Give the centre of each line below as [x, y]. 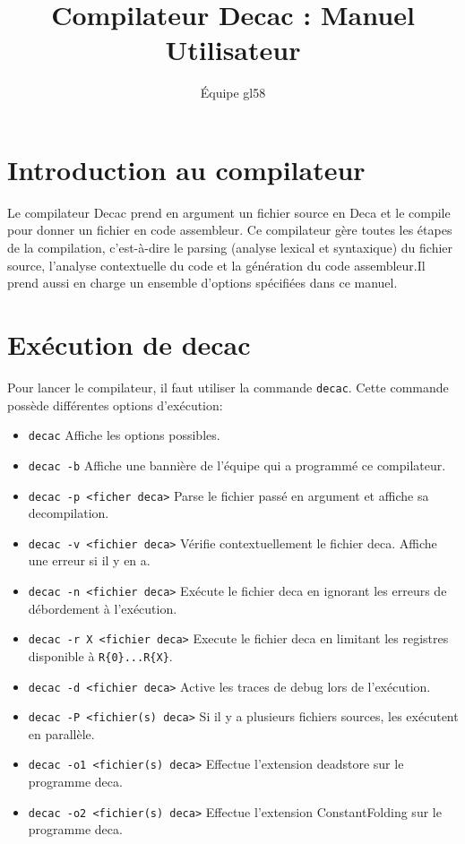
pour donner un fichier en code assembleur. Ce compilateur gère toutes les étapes [230, 230]
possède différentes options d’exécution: [115, 405]
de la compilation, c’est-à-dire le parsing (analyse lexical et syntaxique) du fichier [230, 248]
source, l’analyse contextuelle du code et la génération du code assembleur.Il [216, 265]
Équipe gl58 [233, 93]
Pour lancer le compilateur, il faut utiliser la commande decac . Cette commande [228, 387]
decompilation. [69, 513]
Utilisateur [233, 50]
